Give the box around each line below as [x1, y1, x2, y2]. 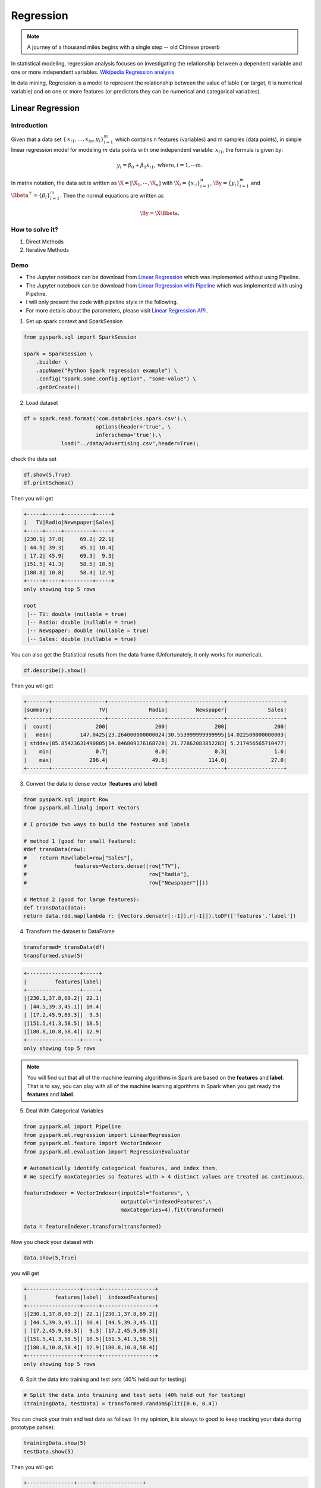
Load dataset [26, 399, 58, 406]
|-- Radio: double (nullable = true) [27, 619, 137, 626]
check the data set [11, 455, 57, 462]
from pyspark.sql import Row [23, 796, 109, 803]
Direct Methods [26, 238, 64, 245]
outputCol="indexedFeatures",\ [120, 1198, 212, 1205]
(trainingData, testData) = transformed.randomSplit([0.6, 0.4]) [23, 1400, 218, 1407]
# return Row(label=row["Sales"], [23, 854, 134, 861]
